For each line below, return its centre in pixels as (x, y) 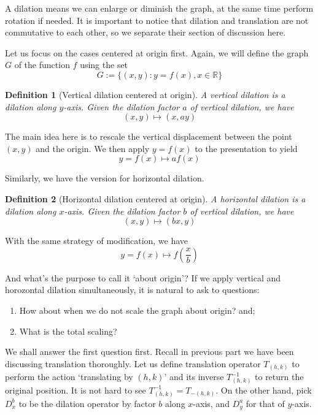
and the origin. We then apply (93, 148)
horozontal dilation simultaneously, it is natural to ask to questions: (132, 290)
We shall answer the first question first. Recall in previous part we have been (149, 352)
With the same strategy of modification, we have (97, 241)
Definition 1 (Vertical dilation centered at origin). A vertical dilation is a (145, 94)
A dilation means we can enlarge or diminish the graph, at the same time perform (159, 8)
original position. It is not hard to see (76, 390)
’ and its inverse (194, 377)
